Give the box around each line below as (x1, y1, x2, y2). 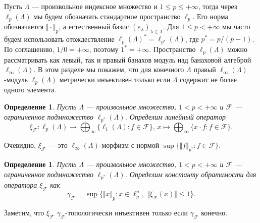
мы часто (222, 21, 250, 32)
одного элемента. (4, 84, 57, 95)
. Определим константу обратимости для (125, 169, 256, 179)
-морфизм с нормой (99, 140, 160, 150)
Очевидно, (4, 140, 36, 150)
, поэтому (89, 44, 119, 54)
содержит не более (180, 74, 237, 84)
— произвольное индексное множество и (31, 1, 158, 11)
